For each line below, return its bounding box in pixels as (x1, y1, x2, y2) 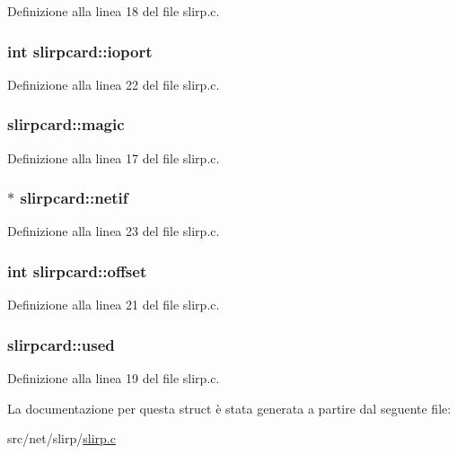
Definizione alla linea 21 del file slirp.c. (7, 295, 220, 314)
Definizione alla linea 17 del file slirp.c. (7, 148, 220, 167)
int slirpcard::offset (7, 259, 147, 282)
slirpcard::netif (20, 187, 128, 209)
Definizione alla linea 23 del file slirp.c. (7, 222, 220, 240)
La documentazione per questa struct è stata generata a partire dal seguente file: (7, 398, 452, 417)
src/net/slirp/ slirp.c (7, 429, 116, 448)
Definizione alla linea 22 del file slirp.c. (7, 74, 220, 93)
